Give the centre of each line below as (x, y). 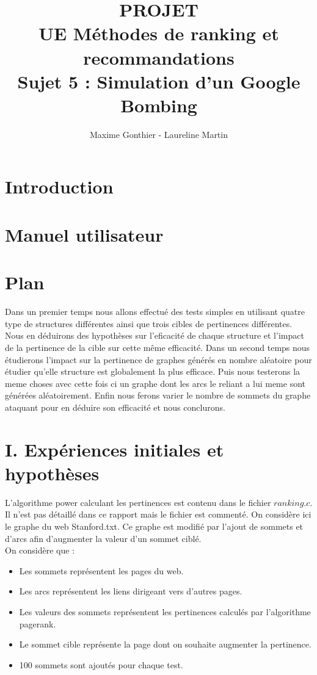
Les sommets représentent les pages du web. (101, 570)
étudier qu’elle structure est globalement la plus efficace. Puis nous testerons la (153, 371)
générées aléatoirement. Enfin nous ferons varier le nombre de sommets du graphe (158, 395)
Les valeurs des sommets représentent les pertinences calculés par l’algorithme (165, 611)
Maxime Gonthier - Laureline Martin (159, 134)
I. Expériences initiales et (115, 449)
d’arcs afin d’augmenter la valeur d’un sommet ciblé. (103, 538)
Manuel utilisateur (84, 234)
